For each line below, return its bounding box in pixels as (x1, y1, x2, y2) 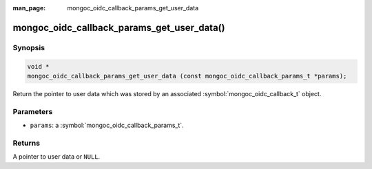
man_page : (12, 4, 46, 12)
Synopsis (12, 43, 45, 52)
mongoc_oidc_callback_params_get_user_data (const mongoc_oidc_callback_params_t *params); (27, 72, 347, 80)
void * (27, 63, 50, 70)
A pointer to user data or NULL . (12, 153, 101, 161)
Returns (12, 138, 41, 148)
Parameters (12, 106, 53, 116)
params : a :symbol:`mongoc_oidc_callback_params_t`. (30, 121, 184, 130)
